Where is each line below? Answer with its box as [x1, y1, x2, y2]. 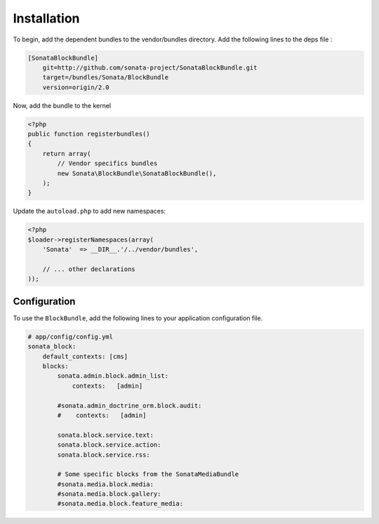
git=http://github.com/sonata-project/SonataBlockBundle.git [42, 63, 258, 72]
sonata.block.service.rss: [57, 450, 150, 459]
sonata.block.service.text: [57, 431, 154, 439]
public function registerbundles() [27, 130, 150, 138]
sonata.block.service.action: [57, 441, 161, 449]
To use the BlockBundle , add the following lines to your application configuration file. [13, 313, 263, 322]
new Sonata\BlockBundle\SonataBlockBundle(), [57, 169, 217, 177]
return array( [42, 150, 91, 157]
